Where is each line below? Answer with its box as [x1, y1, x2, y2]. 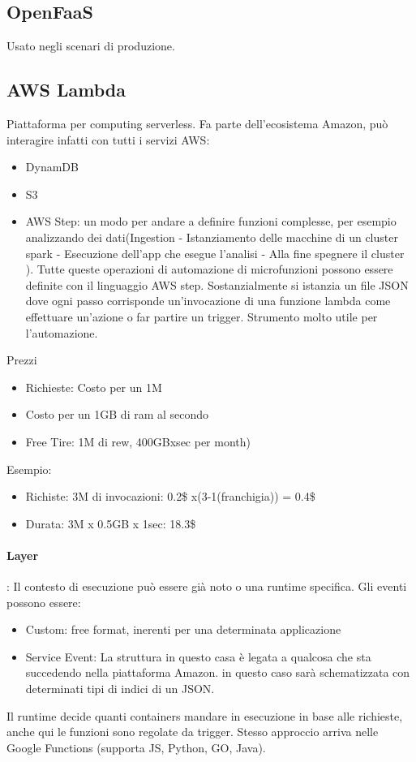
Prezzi [6, 351, 37, 368]
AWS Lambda [6, 77, 126, 102]
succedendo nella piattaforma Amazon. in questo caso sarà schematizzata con [25, 664, 410, 681]
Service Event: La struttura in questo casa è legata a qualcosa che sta [25, 648, 371, 665]
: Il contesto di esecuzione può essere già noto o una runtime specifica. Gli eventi [6, 578, 407, 595]
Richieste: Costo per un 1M [25, 378, 162, 395]
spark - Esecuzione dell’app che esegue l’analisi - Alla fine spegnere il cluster [25, 244, 405, 261]
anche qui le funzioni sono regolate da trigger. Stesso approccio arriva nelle [6, 723, 379, 740]
